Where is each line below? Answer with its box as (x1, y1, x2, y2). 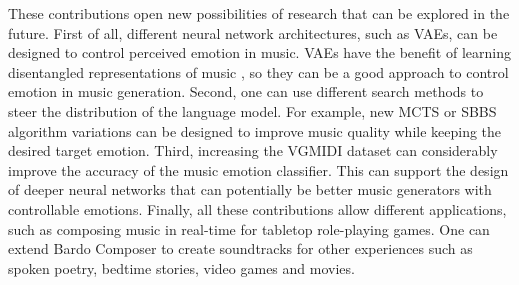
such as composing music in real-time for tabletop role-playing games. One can (8, 218, 490, 239)
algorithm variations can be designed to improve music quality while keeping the (8, 120, 502, 141)
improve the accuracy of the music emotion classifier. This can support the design (8, 159, 509, 180)
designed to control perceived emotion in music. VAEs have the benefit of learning (8, 42, 511, 63)
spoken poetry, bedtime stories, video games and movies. (8, 257, 355, 278)
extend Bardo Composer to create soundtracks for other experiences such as (8, 238, 473, 259)
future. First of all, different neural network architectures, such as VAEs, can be (8, 22, 498, 43)
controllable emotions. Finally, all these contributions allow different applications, (8, 198, 507, 219)
